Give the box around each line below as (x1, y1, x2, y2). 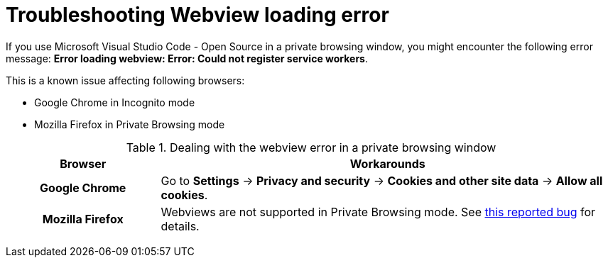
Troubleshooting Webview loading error (6, 3, 389, 27)
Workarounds (349, 156, 425, 171)
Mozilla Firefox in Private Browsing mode (34, 118, 225, 130)
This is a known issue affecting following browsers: (6, 74, 245, 86)
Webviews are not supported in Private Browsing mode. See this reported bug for (161, 204, 596, 219)
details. (161, 218, 200, 233)
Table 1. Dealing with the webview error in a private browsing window (126, 140, 496, 155)
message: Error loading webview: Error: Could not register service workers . (6, 52, 368, 65)
